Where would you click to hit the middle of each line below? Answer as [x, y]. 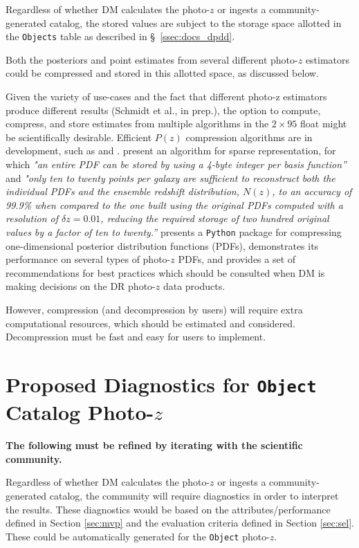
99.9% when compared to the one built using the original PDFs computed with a [174, 204]
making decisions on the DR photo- [81, 286]
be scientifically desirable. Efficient [79, 137]
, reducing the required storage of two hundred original [215, 218]
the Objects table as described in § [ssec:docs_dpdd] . [120, 36]
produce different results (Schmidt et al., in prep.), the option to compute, [163, 110]
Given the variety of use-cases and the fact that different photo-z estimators [166, 97]
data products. [194, 286]
